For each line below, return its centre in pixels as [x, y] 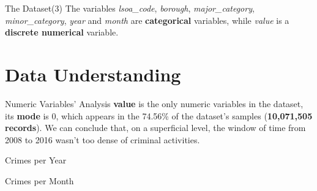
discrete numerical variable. [62, 32]
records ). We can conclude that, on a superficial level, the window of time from [155, 128]
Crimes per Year [36, 160]
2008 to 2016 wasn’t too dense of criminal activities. [103, 139]
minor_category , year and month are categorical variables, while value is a [147, 20]
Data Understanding [93, 74]
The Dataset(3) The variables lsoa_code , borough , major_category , [130, 8]
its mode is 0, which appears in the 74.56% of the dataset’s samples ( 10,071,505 [159, 115]
